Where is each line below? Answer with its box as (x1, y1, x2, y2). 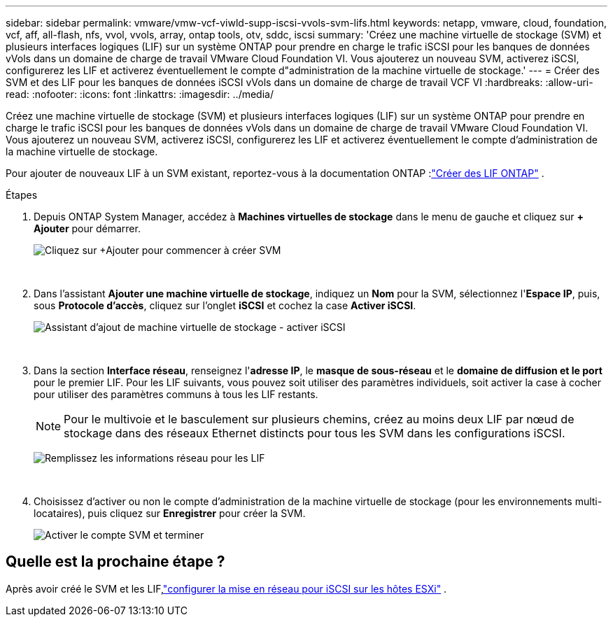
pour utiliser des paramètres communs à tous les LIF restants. (34, 388, 318, 400)
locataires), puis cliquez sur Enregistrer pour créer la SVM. (34, 507, 306, 519)
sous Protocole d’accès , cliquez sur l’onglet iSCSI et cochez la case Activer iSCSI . (34, 299, 416, 311)
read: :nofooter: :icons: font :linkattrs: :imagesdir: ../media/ (6, 88, 274, 100)
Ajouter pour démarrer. (34, 222, 141, 234)
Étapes (6, 189, 38, 201)
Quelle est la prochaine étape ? (6, 553, 225, 571)
